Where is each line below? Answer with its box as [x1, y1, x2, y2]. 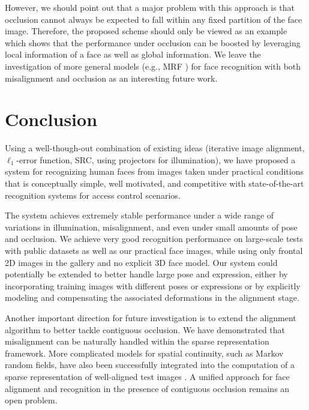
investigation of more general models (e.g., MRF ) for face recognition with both [5, 59, 301, 72]
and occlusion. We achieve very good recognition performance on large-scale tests [5, 232, 304, 245]
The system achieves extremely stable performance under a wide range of [5, 209, 274, 222]
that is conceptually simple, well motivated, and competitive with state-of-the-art [5, 177, 304, 190]
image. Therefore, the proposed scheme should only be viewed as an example [5, 25, 287, 37]
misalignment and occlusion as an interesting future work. [5, 71, 218, 84]
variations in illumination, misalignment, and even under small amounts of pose [5, 220, 298, 233]
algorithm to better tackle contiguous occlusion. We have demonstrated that [5, 323, 286, 336]
